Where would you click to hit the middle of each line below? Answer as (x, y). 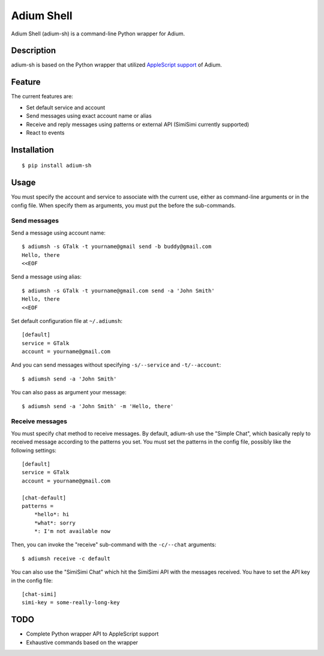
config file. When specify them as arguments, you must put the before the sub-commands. (124, 205)
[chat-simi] (39, 594)
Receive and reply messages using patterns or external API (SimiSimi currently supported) (138, 124)
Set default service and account (66, 107)
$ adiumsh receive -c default (66, 558)
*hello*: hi (52, 514)
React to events (46, 133)
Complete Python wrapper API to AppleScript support (92, 634)
